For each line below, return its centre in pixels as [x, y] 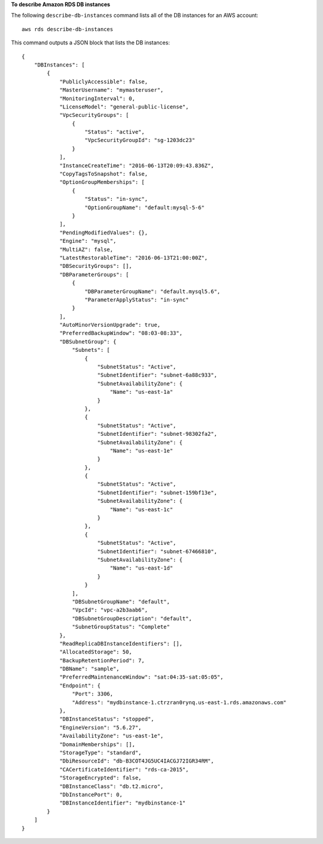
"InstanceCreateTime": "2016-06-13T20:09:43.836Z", [137, 165]
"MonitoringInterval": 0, [97, 98]
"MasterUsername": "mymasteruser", [112, 90]
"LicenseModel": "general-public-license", [124, 107]
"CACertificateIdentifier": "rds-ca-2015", [124, 769]
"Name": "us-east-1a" [141, 392]
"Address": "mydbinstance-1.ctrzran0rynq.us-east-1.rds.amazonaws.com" [179, 702]
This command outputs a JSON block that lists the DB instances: [91, 43]
